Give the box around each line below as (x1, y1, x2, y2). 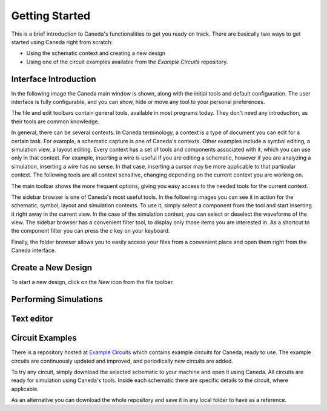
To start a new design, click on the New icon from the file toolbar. (11, 279, 174, 286)
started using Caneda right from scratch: (11, 38, 113, 45)
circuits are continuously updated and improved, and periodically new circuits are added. (11, 357, 233, 364)
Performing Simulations (11, 294, 103, 305)
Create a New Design (11, 263, 93, 273)
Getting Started (11, 9, 91, 22)
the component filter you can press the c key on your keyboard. (11, 227, 170, 235)
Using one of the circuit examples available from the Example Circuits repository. (26, 58, 228, 65)
